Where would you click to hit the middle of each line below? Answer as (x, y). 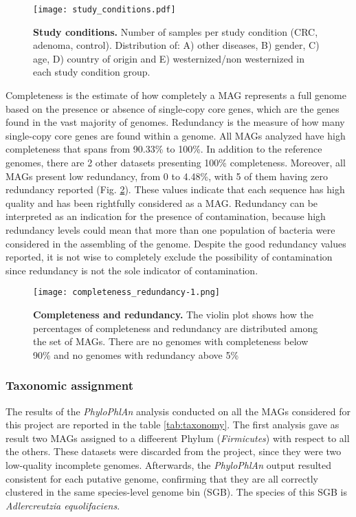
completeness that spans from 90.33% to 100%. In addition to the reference (164, 149)
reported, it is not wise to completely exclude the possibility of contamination (169, 257)
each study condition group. (92, 72)
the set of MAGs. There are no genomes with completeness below (171, 341)
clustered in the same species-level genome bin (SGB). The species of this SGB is (176, 492)
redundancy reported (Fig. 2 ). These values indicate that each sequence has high (175, 189)
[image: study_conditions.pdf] (104, 10)
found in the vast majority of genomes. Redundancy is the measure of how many (175, 122)
